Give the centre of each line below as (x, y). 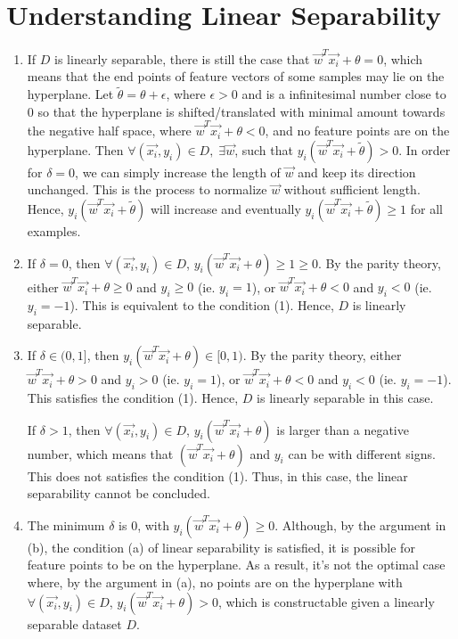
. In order (425, 149)
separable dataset (74, 623)
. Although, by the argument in (360, 524)
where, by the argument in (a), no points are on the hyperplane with (215, 582)
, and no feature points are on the (357, 131)
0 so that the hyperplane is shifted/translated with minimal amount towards (236, 111)
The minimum (66, 524)
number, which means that (100, 453)
